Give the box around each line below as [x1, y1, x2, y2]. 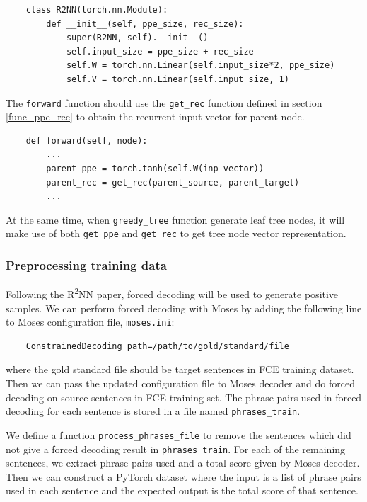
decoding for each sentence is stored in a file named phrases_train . [6, 404, 301, 418]
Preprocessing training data [6, 256, 167, 274]
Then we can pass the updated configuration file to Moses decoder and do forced [6, 376, 355, 390]
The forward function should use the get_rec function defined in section [6, 95, 322, 110]
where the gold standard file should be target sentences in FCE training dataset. [6, 362, 354, 377]
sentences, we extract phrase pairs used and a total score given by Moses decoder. [6, 455, 360, 470]
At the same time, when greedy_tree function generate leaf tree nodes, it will [6, 212, 345, 227]
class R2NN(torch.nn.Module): [25, 5, 168, 15]
